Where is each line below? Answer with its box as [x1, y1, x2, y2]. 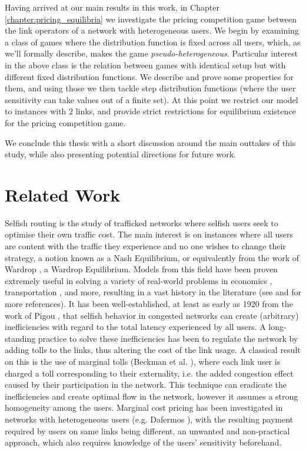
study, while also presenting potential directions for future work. [5, 148, 236, 160]
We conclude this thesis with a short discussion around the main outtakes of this [5, 136, 296, 149]
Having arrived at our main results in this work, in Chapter [5, 1, 219, 13]
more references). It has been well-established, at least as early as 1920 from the [5, 298, 293, 309]
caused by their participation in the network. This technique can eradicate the [5, 378, 287, 391]
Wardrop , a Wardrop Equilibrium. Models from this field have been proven [5, 263, 278, 275]
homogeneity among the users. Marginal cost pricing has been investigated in [5, 401, 283, 414]
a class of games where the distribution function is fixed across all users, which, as [5, 35, 301, 48]
